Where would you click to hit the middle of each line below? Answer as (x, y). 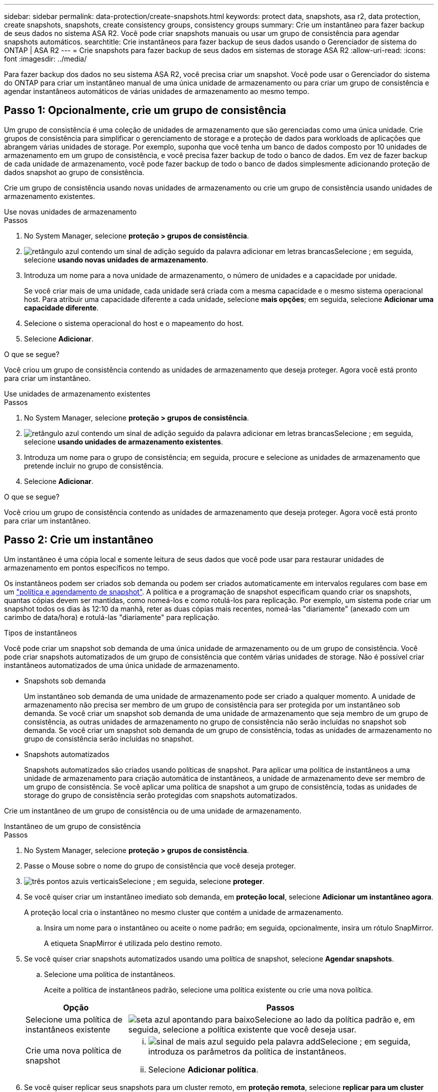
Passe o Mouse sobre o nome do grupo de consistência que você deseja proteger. (160, 865)
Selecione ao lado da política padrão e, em (335, 1019)
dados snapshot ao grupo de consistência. (74, 172)
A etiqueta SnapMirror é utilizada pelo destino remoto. (133, 943)
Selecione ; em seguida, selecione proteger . (191, 881)
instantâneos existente (68, 1029)
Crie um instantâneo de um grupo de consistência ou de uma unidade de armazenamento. (153, 810)
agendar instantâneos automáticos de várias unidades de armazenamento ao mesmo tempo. (157, 91)
